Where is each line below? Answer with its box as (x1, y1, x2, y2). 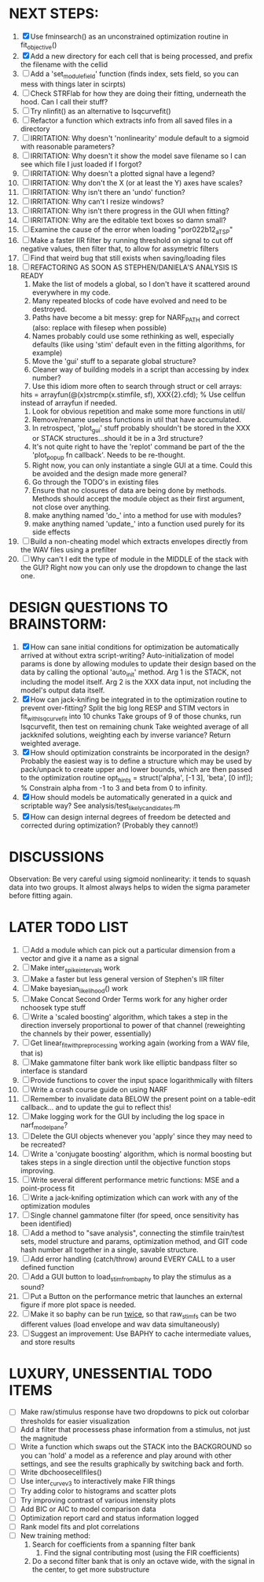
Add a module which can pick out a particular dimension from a (30, 945, 236, 955)
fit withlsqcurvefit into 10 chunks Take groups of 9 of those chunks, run (20, 712, 242, 723)
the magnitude (20, 1433, 68, 1443)
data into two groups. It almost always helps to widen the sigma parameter (9, 882, 251, 892)
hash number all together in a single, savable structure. (20, 1245, 199, 1254)
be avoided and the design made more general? (31, 468, 187, 478)
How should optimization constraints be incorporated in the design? (30, 748, 250, 758)
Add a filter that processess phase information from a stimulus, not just (20, 1424, 251, 1434)
